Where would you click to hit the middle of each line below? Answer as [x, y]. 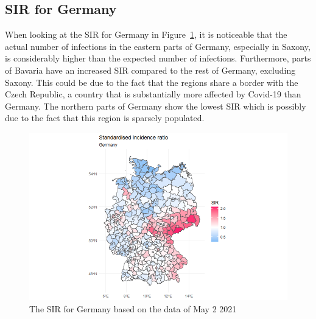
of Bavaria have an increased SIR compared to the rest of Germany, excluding [150, 70]
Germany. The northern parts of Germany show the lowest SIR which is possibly [156, 106]
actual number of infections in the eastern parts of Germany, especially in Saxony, [158, 46]
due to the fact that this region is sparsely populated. [105, 118]
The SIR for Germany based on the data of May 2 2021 [133, 308]
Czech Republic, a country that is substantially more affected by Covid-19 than [153, 94]
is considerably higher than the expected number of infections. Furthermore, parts [158, 58]
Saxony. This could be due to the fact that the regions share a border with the [152, 82]
